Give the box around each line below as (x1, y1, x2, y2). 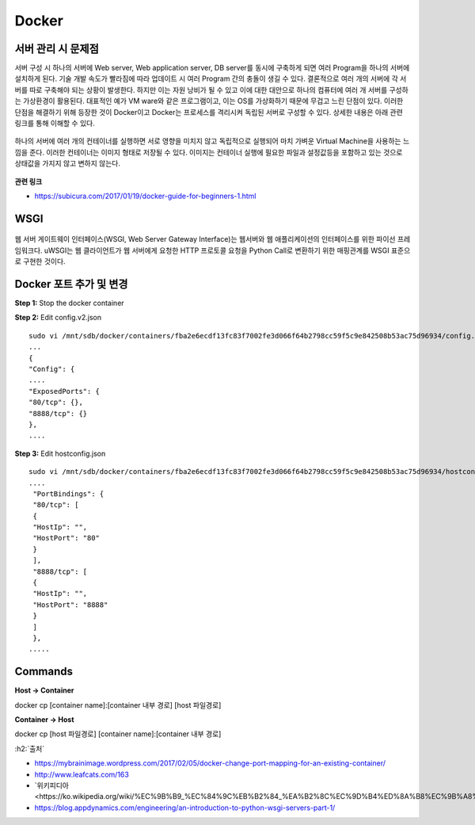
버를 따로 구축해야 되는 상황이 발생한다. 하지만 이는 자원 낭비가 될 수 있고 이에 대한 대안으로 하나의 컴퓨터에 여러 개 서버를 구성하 (14, 85, 409, 94)
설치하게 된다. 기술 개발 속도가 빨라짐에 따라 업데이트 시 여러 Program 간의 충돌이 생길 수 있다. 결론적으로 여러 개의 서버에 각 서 (14, 74, 407, 83)
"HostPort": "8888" (32, 600, 108, 609)
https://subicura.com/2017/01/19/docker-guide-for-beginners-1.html (34, 191, 256, 201)
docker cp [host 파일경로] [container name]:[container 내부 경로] (14, 729, 222, 739)
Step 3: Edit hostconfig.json (14, 449, 106, 458)
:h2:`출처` (14, 743, 45, 753)
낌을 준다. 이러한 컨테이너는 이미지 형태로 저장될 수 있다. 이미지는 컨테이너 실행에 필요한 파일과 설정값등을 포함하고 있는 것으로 (14, 147, 403, 157)
